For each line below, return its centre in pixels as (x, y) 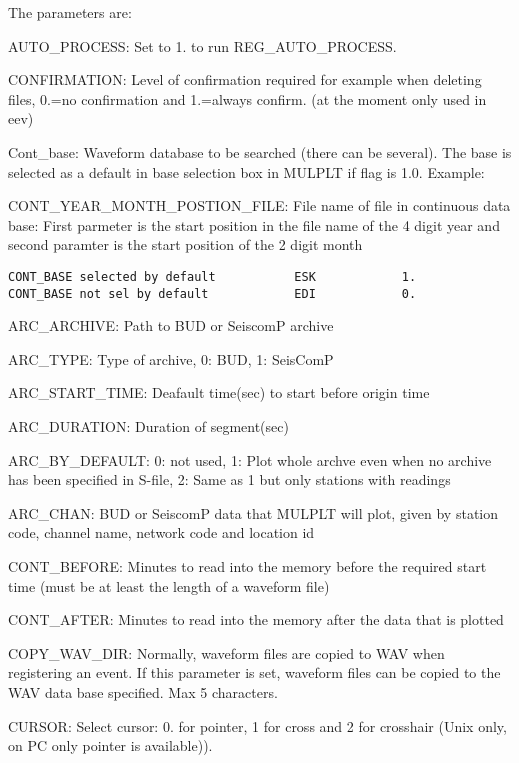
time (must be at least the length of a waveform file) (169, 585)
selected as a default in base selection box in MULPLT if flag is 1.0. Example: (246, 171)
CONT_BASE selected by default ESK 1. (212, 276)
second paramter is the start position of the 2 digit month (185, 244)
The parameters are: (70, 12)
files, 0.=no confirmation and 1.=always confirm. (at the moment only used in (247, 98)
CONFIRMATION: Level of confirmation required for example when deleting (245, 79)
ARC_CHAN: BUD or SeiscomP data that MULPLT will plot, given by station (253, 512)
